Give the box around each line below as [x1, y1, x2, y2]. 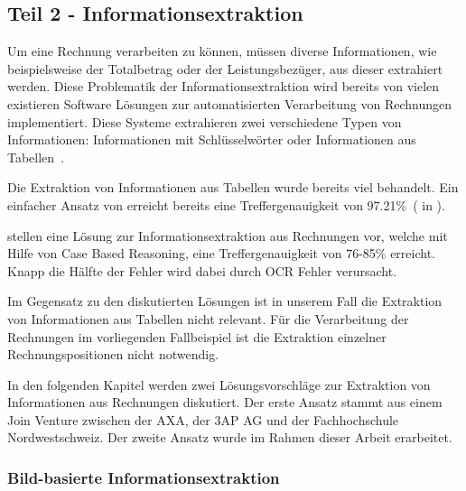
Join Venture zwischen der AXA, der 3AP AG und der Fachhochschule [7, 410, 399, 429]
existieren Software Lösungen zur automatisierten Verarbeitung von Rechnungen [7, 94, 452, 113]
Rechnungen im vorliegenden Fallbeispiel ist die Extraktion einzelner [7, 327, 387, 346]
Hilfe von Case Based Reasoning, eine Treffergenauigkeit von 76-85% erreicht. [7, 244, 435, 263]
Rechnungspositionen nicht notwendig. [7, 345, 219, 364]
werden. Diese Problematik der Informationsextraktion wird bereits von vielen [7, 77, 440, 96]
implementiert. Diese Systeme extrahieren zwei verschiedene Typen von [7, 112, 402, 131]
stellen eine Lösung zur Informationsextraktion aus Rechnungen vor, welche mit [7, 226, 448, 245]
